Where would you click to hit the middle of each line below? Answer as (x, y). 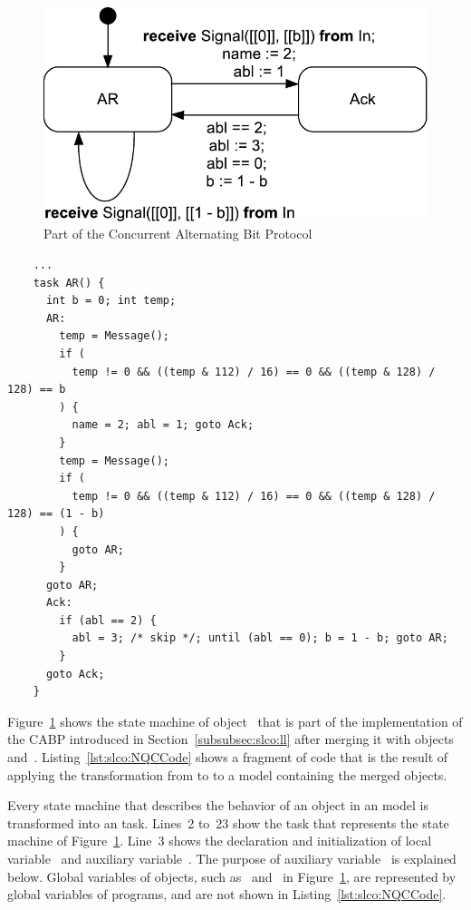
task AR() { (69, 283)
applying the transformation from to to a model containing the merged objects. (227, 774)
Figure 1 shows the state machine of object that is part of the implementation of (235, 721)
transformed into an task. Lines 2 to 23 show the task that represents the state (228, 822)
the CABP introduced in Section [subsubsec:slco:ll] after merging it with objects (231, 739)
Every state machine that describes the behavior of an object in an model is (218, 805)
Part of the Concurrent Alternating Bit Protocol (178, 234)
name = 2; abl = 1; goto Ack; (163, 425)
